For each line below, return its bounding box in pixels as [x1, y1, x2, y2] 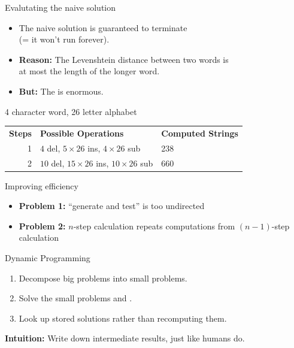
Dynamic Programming [5, 252, 90, 264]
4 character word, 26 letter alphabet [5, 105, 137, 117]
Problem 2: [19, 219, 66, 232]
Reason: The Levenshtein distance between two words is [19, 53, 229, 65]
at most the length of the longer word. [19, 65, 160, 77]
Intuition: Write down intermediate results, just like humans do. [5, 332, 245, 344]
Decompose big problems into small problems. [19, 271, 187, 284]
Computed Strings [161, 126, 238, 139]
